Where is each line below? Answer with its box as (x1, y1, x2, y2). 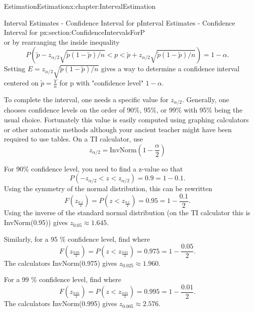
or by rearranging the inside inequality (4, 36, 120, 47)
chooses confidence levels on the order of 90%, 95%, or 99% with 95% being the (4, 105, 243, 115)
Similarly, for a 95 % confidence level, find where (4, 233, 150, 244)
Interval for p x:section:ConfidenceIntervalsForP (4, 27, 145, 37)
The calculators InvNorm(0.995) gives (4, 298, 117, 309)
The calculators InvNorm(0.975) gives (4, 257, 117, 268)
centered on (4, 78, 39, 88)
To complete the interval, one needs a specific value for (4, 94, 169, 104)
